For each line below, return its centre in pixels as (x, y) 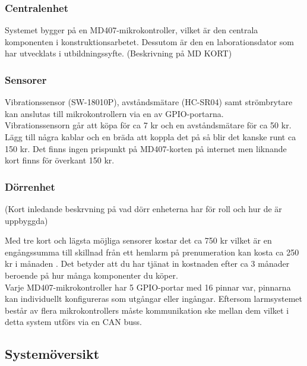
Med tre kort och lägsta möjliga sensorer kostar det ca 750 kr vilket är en (138, 240)
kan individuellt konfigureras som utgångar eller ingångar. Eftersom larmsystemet (154, 299)
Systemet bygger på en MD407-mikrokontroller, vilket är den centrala (132, 30)
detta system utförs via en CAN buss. (74, 322)
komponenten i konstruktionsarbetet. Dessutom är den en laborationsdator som (149, 41)
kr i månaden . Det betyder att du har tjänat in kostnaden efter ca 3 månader (147, 264)
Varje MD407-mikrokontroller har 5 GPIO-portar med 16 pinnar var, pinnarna (148, 287)
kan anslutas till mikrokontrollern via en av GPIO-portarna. (114, 113)
